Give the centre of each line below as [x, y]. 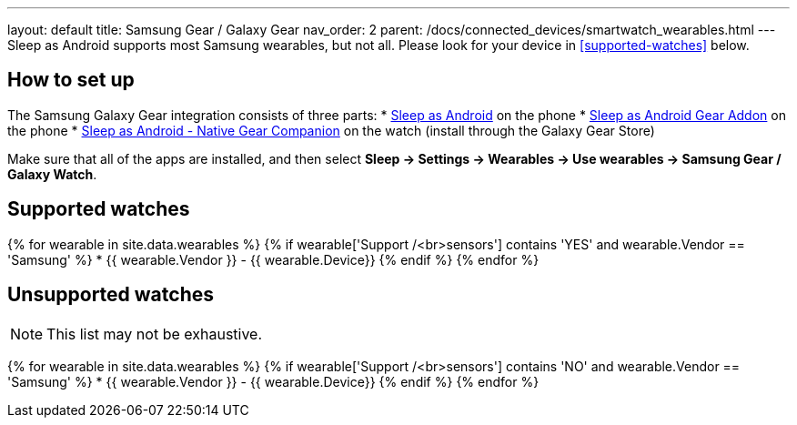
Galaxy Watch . [52, 174]
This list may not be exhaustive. [155, 334]
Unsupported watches [111, 295]
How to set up [71, 80]
